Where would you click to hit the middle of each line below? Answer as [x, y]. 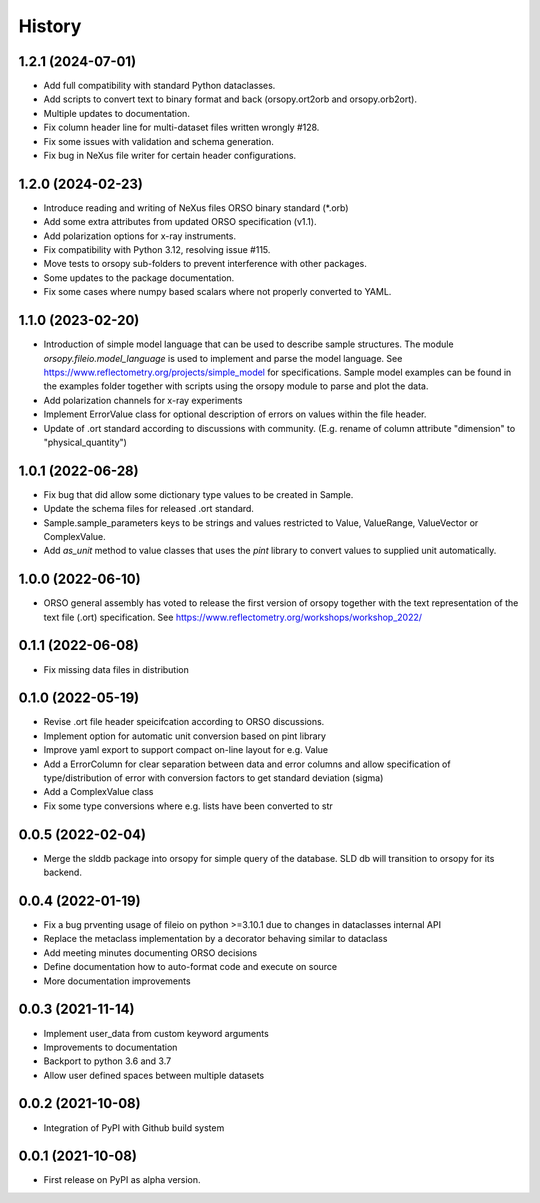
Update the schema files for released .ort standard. [149, 509]
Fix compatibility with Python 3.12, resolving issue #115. [157, 250]
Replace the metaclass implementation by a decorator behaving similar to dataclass [215, 939]
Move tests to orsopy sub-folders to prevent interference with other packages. [205, 264]
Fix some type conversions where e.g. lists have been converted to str [188, 806]
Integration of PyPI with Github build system [134, 1127]
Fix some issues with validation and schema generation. [158, 141]
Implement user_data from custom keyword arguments [156, 1033]
